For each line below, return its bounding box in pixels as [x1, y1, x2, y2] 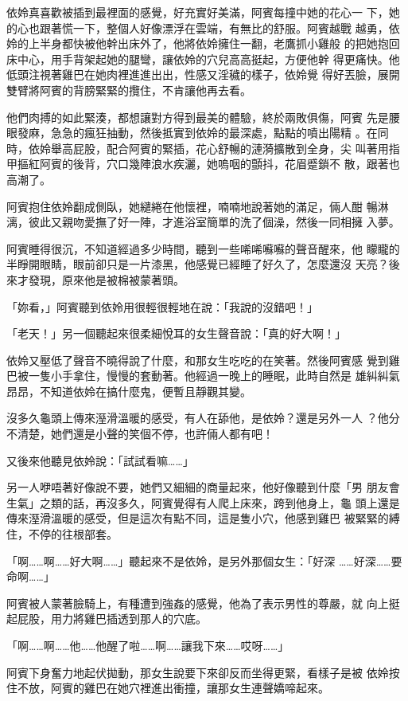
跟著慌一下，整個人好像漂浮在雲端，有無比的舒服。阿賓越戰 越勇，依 [39, 19, 400, 36]
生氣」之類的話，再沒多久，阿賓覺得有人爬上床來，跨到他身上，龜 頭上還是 [6, 494, 400, 511]
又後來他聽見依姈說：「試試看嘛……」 [6, 452, 194, 468]
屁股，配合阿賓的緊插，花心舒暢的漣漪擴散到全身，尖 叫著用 [72, 139, 389, 156]
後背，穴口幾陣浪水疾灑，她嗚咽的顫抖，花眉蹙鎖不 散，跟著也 [72, 155, 400, 172]
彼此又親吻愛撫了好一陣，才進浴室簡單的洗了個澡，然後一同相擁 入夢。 [28, 213, 400, 230]
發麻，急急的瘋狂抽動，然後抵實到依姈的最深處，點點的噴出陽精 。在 [17, 124, 378, 141]
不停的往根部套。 [28, 526, 118, 542]
